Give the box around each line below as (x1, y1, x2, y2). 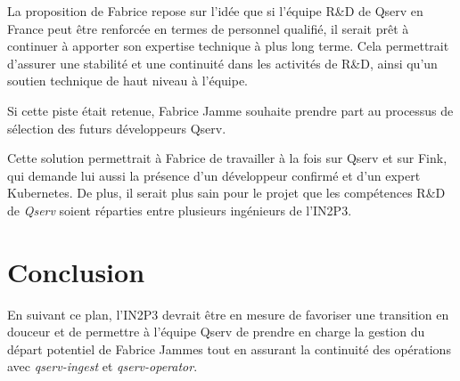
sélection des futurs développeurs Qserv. (7, 118, 226, 137)
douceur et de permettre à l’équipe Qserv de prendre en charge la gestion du (7, 322, 425, 341)
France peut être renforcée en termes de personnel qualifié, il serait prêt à (7, 19, 409, 37)
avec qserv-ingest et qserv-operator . (7, 357, 198, 376)
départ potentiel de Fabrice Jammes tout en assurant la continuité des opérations (7, 339, 451, 358)
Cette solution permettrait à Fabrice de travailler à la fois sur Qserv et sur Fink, (7, 149, 448, 167)
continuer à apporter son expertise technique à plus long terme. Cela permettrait (7, 36, 449, 55)
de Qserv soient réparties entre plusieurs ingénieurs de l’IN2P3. (7, 200, 352, 219)
